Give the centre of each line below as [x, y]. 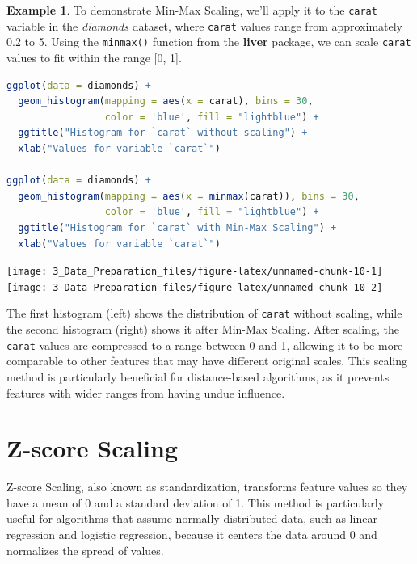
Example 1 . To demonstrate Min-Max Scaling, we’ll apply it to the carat [192, 10]
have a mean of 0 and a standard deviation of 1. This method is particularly [196, 502]
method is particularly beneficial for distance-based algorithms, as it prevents [198, 376]
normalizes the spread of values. [85, 550]
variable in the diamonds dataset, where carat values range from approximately [205, 25]
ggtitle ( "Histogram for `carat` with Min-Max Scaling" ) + [177, 227]
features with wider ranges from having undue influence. [146, 392]
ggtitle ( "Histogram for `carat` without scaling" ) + [163, 133]
